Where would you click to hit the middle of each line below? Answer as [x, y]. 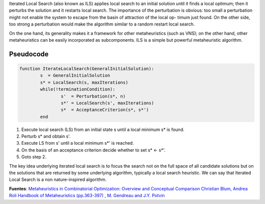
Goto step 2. [34, 157]
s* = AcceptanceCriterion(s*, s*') [105, 110]
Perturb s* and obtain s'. [46, 136]
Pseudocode [29, 54]
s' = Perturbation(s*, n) [93, 96]
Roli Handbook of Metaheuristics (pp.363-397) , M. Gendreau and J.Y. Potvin [87, 196]
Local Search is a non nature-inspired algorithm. [58, 179]
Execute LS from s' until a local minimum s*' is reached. [78, 143]
